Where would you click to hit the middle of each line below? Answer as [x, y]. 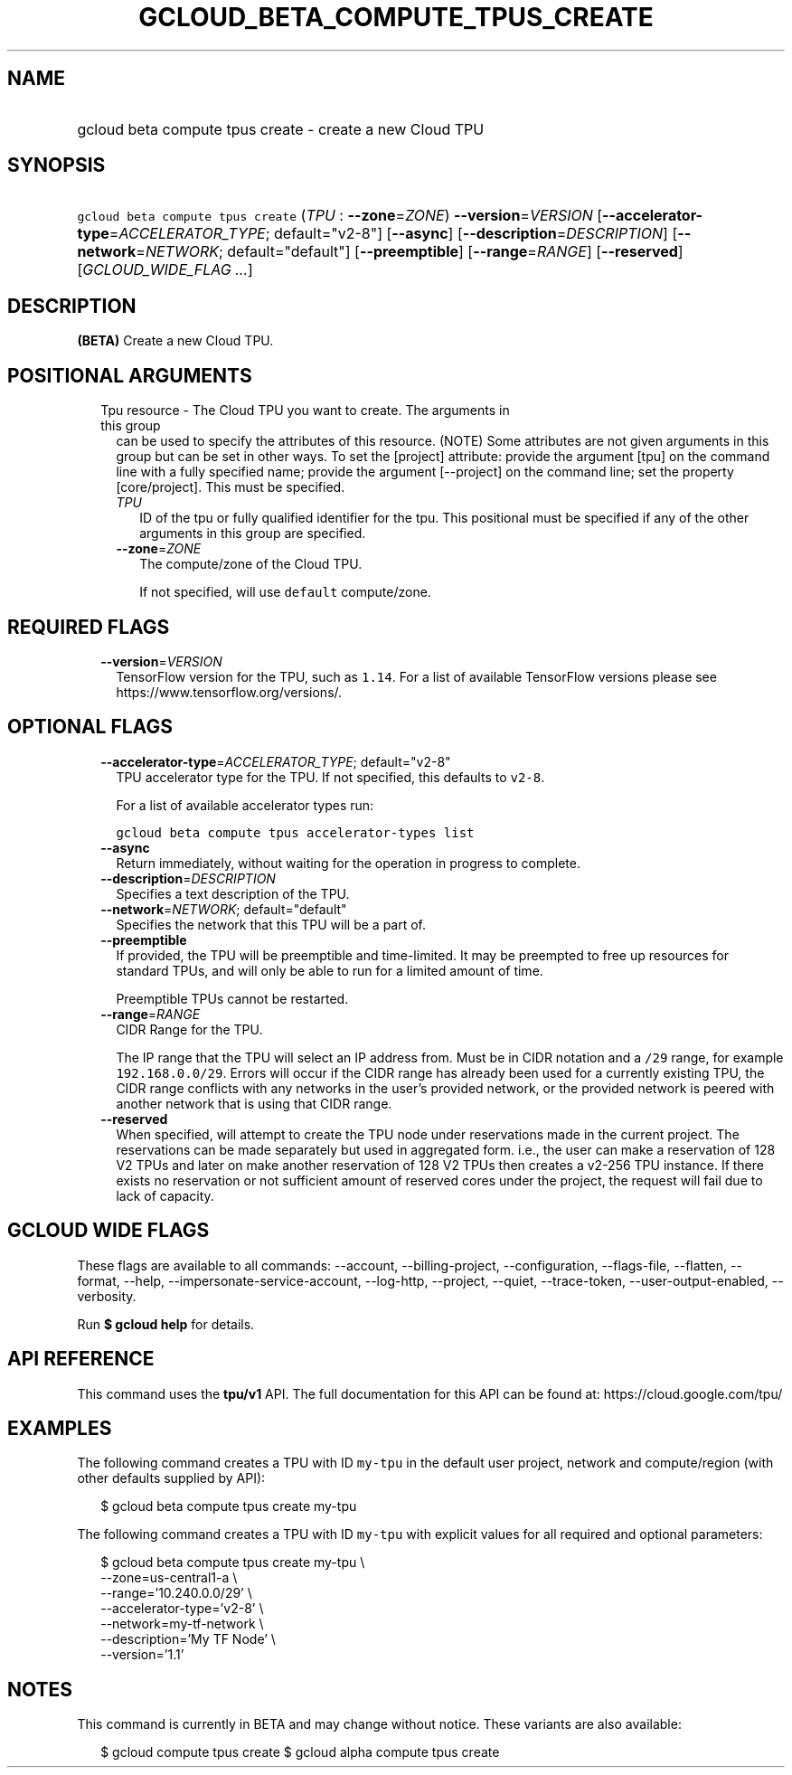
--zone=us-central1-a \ [169, 1578]
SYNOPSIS [57, 165]
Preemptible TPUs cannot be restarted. [232, 998]
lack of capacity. [165, 1195]
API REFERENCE [81, 1359]
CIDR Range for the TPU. [189, 1029]
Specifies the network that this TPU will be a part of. [271, 924]
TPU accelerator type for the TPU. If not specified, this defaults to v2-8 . [330, 777]
